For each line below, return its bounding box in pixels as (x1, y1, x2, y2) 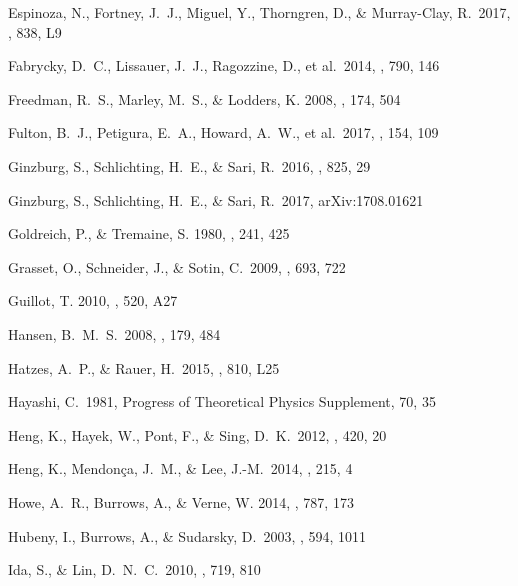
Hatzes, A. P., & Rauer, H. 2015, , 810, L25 (8, 357, 280, 378)
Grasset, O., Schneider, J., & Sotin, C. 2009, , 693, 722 (8, 256, 346, 277)
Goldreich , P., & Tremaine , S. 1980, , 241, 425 (8, 223, 290, 244)
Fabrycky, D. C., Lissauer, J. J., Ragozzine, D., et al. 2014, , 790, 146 (8, 55, 440, 76)
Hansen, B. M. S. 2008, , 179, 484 (8, 323, 221, 344)
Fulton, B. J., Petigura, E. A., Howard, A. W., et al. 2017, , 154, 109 (8, 122, 439, 143)
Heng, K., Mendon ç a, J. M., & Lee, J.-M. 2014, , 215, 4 (8, 458, 353, 479)
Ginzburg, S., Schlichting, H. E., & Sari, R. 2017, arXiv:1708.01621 (8, 189, 424, 210)
